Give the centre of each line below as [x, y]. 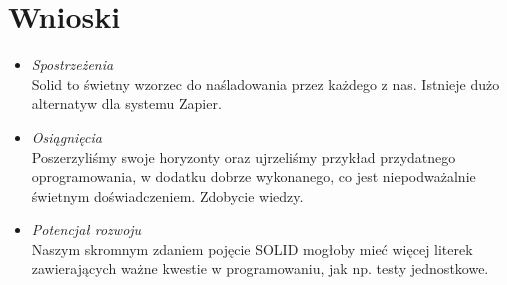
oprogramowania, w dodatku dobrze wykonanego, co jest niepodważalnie [253, 176]
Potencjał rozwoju [86, 229]
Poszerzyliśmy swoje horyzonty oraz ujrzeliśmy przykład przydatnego [243, 156]
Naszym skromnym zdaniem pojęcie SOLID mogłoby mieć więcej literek [252, 248]
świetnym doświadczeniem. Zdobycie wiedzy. [167, 195]
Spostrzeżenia [72, 64]
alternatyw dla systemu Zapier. [126, 103]
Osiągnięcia [66, 136]
